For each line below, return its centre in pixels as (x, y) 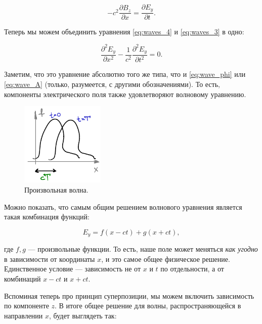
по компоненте (27, 306)
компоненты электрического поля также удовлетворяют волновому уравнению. (125, 94)
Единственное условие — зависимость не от (73, 269)
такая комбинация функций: (47, 217)
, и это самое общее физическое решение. (166, 259)
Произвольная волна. (56, 189)
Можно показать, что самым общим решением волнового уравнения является (123, 206)
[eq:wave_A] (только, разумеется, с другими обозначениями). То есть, (112, 84)
